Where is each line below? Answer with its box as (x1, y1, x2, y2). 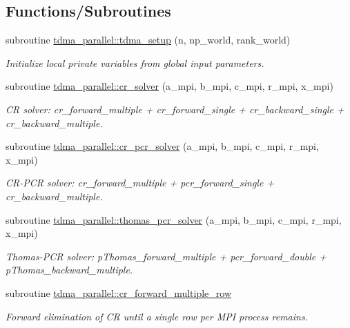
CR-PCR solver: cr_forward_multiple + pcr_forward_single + (6, 175, 275, 190)
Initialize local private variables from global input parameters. (6, 55, 264, 70)
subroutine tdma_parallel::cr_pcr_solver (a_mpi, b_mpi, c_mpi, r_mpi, (6, 139, 319, 153)
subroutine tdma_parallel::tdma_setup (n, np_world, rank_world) (6, 32, 291, 47)
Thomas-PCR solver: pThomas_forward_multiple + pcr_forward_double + (6, 249, 327, 263)
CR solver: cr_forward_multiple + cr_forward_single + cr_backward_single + (6, 102, 344, 116)
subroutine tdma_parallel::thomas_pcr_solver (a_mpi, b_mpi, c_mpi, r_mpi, (6, 212, 342, 226)
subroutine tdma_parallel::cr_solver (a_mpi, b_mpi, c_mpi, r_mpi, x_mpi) (6, 79, 333, 93)
